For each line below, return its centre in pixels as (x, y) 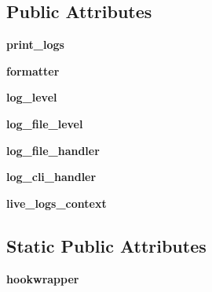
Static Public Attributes (106, 245)
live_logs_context (57, 203)
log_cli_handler (51, 177)
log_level (32, 97)
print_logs (35, 44)
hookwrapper (43, 278)
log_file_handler (53, 150)
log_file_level (45, 123)
